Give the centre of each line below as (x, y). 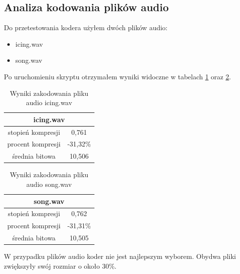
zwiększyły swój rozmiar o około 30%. (60, 265)
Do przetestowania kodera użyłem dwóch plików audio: (86, 27)
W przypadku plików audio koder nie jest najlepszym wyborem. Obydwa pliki (120, 256)
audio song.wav (49, 184)
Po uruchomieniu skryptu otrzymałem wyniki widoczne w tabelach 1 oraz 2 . (118, 76)
